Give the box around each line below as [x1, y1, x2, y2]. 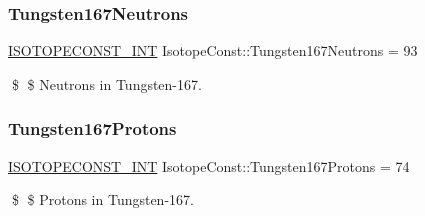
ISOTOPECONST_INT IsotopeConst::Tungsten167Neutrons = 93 [8, 40, 418, 61]
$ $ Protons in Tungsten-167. [11, 189, 194, 210]
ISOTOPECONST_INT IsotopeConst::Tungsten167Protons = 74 [8, 155, 410, 176]
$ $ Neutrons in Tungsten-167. [11, 73, 202, 94]
